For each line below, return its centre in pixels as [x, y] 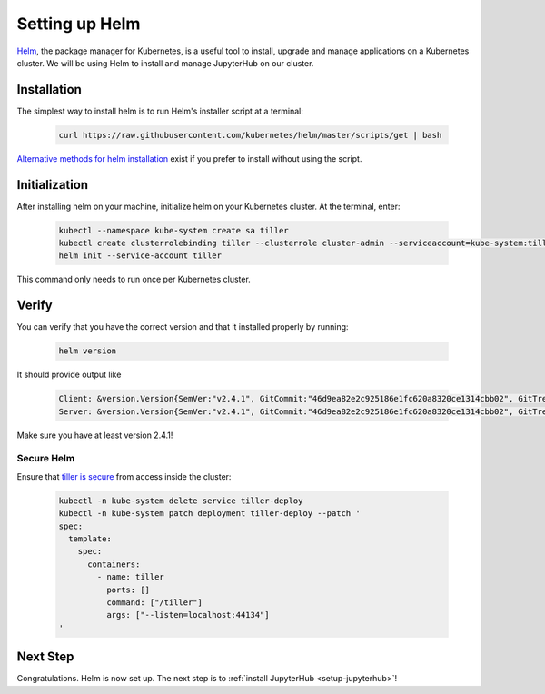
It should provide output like [69, 375]
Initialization [53, 185]
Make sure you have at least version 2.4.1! [95, 435]
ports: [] [128, 590]
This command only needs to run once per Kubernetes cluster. [134, 279]
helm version [88, 351]
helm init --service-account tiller [140, 256]
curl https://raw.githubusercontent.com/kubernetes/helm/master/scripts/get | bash [250, 135]
